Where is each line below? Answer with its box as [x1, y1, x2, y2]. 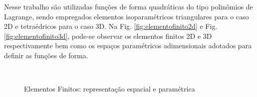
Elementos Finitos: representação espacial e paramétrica [24, 84, 195, 94]
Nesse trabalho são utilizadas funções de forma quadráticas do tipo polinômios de [4, 1, 253, 11]
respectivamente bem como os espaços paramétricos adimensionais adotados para [4, 40, 252, 51]
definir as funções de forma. [4, 50, 88, 60]
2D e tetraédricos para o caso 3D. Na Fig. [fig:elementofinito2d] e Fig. [4, 21, 218, 31]
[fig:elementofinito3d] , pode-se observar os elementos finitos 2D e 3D [4, 30, 212, 41]
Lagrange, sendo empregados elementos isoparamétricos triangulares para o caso [4, 11, 249, 21]
